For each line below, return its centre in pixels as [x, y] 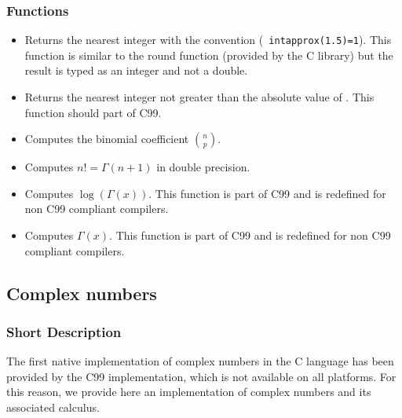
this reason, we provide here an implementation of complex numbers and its [189, 392]
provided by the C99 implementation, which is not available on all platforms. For [201, 376]
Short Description [64, 331]
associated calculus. [53, 407]
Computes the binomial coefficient [107, 139]
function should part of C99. [93, 112]
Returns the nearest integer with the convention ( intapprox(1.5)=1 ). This [208, 40]
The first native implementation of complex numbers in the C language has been [200, 361]
